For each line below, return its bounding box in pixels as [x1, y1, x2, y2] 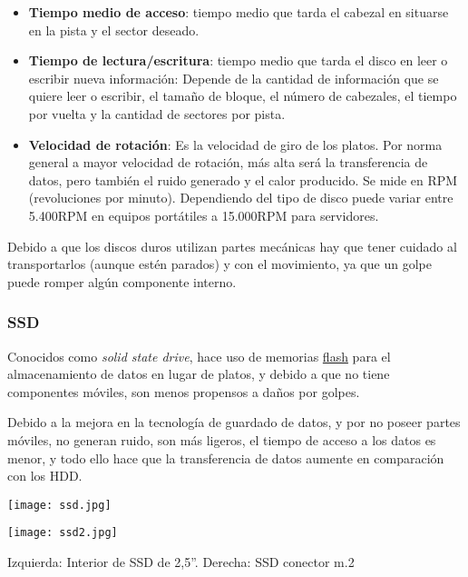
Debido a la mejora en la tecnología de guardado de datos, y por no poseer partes [7, 413, 461, 432]
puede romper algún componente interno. [7, 272, 237, 291]
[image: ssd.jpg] [7, 498, 112, 512]
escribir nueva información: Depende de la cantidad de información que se [28, 68, 439, 87]
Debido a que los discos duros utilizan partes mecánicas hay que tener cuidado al [7, 236, 457, 255]
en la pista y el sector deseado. [28, 20, 200, 39]
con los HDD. [7, 466, 83, 485]
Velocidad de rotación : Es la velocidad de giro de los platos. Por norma [28, 134, 443, 154]
